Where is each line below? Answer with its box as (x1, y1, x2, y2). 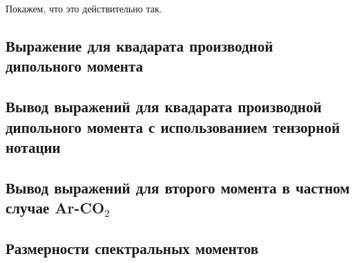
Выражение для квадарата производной (6, 34, 274, 56)
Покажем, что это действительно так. (6, 1, 162, 15)
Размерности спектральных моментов (6, 237, 259, 258)
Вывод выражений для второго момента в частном (6, 176, 350, 198)
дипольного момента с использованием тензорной (6, 116, 340, 137)
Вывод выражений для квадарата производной (6, 96, 322, 117)
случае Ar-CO (6, 197, 105, 218)
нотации (6, 136, 61, 157)
